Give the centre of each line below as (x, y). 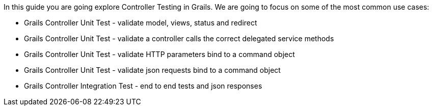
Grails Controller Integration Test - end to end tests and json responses (143, 86)
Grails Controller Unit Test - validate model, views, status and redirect (141, 23)
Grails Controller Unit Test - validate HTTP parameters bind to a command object (159, 54)
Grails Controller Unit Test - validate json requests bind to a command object (152, 70)
